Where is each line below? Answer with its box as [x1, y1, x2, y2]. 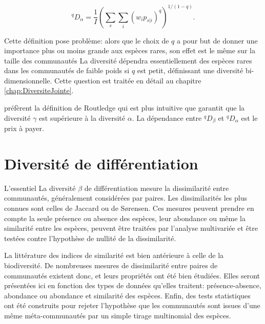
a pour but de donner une [177, 35, 258, 46]
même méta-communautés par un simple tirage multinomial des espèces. [4, 310, 231, 320]
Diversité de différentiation [4, 153, 198, 174]
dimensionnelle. [4, 75, 52, 85]
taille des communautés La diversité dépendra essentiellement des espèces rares [4, 55, 252, 66]
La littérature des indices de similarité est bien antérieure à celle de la [4, 250, 224, 261]
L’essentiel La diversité [4, 182, 76, 193]
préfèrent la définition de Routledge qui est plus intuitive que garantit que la [4, 102, 245, 113]
